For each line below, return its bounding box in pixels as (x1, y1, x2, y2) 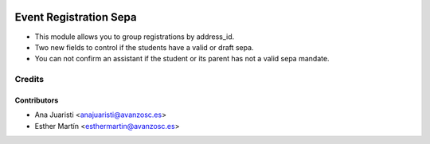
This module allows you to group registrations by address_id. (34, 32, 235, 41)
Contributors (14, 95, 59, 105)
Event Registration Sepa (14, 10, 137, 24)
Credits (14, 74, 44, 85)
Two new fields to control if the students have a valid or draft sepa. (34, 42, 254, 52)
